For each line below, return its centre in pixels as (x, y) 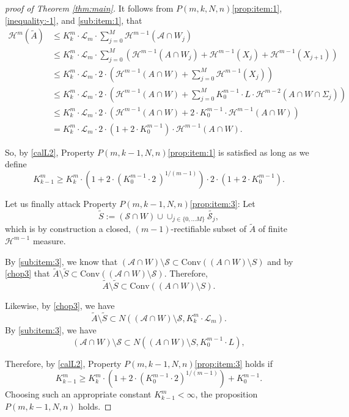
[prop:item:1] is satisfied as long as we (238, 152)
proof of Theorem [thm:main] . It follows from (89, 8)
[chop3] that (28, 273)
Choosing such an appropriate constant (78, 394)
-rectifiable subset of (209, 229)
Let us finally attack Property (61, 203)
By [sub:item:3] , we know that (61, 261)
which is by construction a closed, (68, 229)
